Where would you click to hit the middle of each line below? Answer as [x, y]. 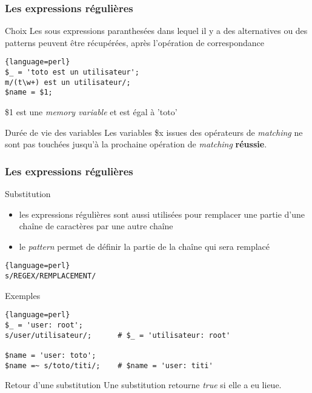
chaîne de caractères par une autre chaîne [96, 226]
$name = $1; [29, 92]
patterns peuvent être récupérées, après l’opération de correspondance [135, 42]
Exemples [23, 295]
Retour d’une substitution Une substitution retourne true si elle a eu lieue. [143, 385]
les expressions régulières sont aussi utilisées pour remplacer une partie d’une [162, 214]
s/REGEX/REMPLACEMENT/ [51, 276]
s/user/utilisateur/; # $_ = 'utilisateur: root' [118, 335]
